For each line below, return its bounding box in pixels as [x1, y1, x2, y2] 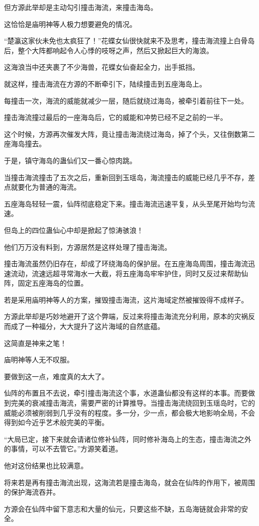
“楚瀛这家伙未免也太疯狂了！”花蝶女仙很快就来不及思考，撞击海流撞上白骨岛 [4, 35, 255, 46]
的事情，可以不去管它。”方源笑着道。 [4, 443, 123, 454]
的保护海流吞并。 [4, 487, 60, 497]
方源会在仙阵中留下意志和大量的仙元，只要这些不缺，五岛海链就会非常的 [4, 503, 241, 514]
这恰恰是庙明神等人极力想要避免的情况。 [4, 18, 136, 29]
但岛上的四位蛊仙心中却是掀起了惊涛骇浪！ [4, 224, 143, 235]
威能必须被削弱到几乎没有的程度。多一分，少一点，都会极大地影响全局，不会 [4, 407, 255, 418]
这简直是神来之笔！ [4, 337, 67, 348]
